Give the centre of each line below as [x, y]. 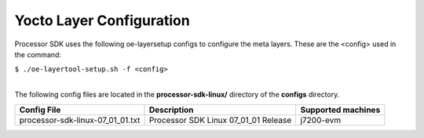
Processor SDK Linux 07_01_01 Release [220, 120]
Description [171, 110]
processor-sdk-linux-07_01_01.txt [80, 120]
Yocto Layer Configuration [102, 20]
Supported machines [340, 110]
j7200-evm [321, 120]
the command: [38, 54]
